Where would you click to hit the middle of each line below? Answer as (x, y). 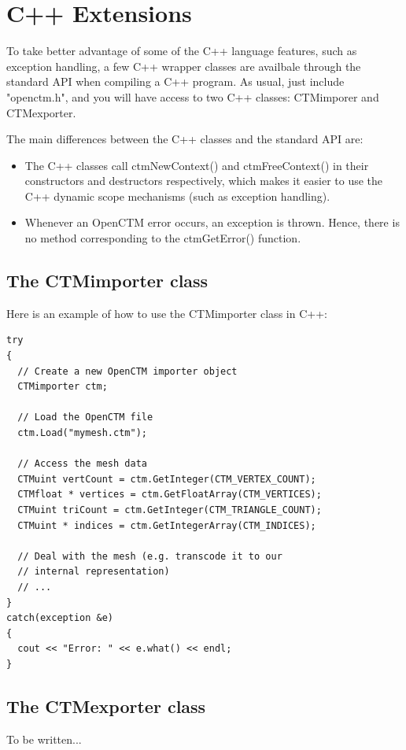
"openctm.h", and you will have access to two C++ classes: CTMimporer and (193, 96)
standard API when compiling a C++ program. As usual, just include (175, 81)
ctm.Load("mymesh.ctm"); (82, 433)
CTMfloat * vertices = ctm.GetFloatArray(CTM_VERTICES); (170, 495)
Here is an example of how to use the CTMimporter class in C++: (167, 313)
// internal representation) (94, 572)
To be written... (44, 739)
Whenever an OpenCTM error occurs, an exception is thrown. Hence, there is (212, 222)
